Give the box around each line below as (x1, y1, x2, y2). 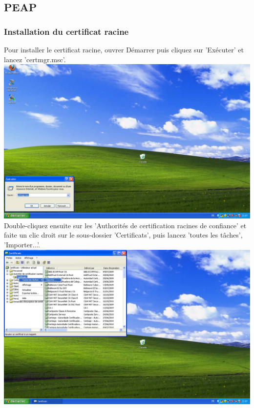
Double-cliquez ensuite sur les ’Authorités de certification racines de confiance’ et (4, 220, 247, 230)
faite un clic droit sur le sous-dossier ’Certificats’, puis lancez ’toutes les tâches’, (4, 230, 243, 240)
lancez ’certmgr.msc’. (4, 54, 66, 64)
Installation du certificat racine (4, 25, 129, 37)
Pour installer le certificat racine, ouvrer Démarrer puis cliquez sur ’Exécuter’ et (4, 45, 244, 54)
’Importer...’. (4, 239, 40, 249)
